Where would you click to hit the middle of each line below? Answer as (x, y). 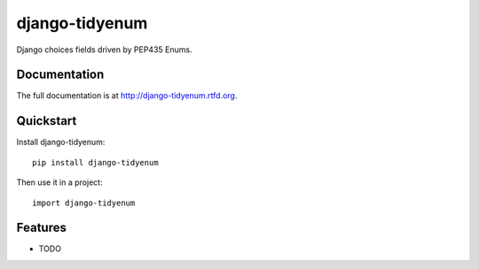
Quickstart (47, 121)
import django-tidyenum (84, 203)
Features (41, 228)
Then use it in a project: (59, 182)
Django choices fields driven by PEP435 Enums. (104, 50)
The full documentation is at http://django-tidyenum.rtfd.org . (127, 96)
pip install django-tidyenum (95, 162)
